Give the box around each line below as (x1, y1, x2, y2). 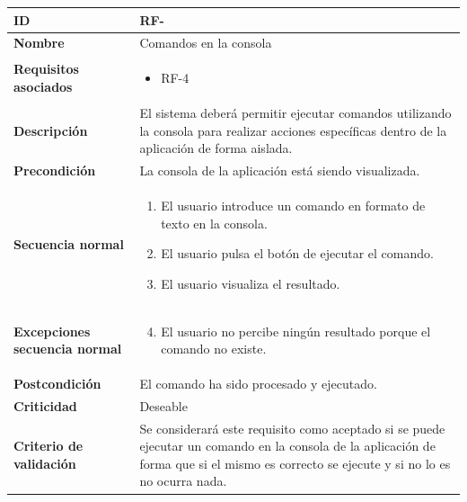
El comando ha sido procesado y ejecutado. (139, 373, 377, 392)
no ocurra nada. (139, 471, 227, 490)
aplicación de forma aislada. (139, 139, 293, 157)
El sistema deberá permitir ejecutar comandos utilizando (139, 103, 452, 122)
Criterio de (13, 436, 84, 455)
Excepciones (13, 321, 91, 340)
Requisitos (13, 59, 79, 78)
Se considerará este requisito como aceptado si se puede (139, 418, 445, 437)
